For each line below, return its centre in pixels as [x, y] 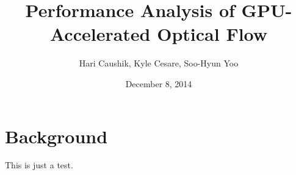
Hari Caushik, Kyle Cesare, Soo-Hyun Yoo [159, 63]
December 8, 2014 [159, 83]
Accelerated [100, 34]
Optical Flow [212, 34]
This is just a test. [39, 165]
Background [56, 136]
